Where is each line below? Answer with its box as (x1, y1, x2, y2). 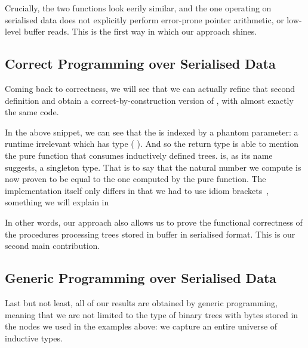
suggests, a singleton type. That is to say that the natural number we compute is (5, 161, 301, 173)
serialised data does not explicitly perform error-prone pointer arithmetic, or (5, 13, 284, 26)
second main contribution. (5, 239, 100, 252)
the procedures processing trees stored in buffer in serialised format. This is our (5, 227, 295, 240)
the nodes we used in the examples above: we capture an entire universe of (5, 320, 278, 332)
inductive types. (5, 331, 63, 344)
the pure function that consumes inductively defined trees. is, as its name (5, 149, 273, 161)
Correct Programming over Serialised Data (5, 54, 276, 73)
